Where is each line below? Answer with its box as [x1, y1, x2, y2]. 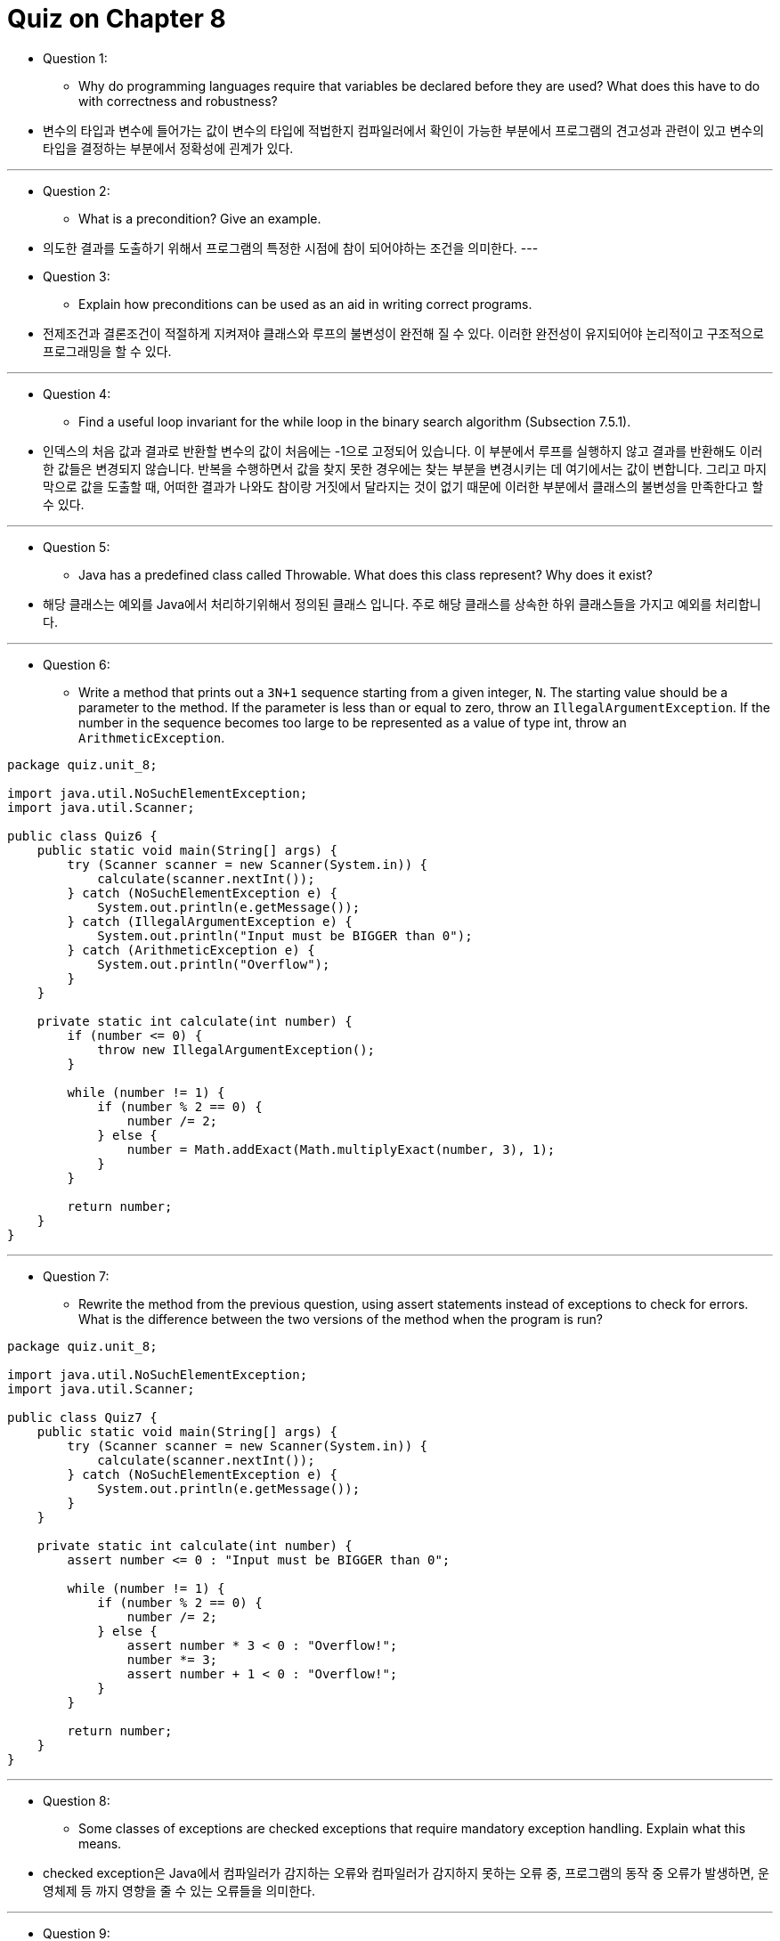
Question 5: [43, 539, 110, 555]
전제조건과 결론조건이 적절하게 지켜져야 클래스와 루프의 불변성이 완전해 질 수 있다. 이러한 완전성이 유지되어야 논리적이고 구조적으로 [43, 325, 765, 341]
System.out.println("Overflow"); [97, 956, 330, 971]
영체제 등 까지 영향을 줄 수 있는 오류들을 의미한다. [43, 1882, 316, 1898]
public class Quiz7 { [7, 1409, 158, 1425]
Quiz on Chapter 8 [7, 4, 226, 34]
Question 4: [43, 386, 111, 402]
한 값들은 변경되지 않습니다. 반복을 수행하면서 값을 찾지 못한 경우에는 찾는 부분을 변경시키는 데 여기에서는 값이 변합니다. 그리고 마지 [43, 460, 768, 476]
